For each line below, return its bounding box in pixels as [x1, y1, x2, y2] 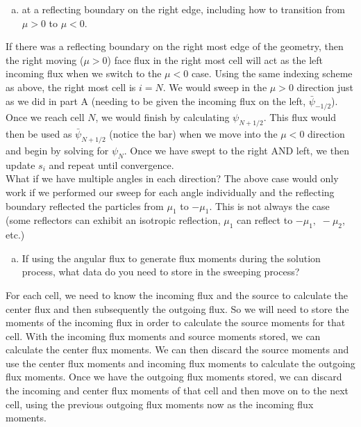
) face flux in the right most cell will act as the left [107, 52, 324, 67]
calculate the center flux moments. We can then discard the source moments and [6, 342, 349, 357]
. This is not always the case [209, 198, 330, 213]
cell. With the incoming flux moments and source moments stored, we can [6, 328, 321, 343]
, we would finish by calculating [95, 110, 230, 124]
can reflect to [237, 213, 293, 227]
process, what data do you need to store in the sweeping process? [22, 264, 300, 279]
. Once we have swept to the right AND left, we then [124, 143, 349, 157]
